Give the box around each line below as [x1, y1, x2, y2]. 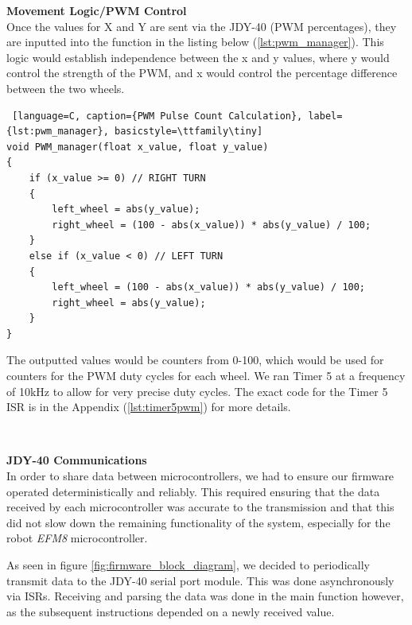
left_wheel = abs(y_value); [52, 204, 200, 215]
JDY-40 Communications [6, 452, 147, 468]
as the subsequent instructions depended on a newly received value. [6, 603, 335, 619]
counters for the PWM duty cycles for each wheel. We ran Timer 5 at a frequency [6, 367, 406, 384]
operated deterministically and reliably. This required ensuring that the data [6, 483, 380, 499]
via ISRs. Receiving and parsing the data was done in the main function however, [6, 588, 404, 604]
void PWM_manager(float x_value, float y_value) [6, 141, 269, 153]
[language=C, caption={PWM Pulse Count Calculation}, [12, 110, 303, 122]
